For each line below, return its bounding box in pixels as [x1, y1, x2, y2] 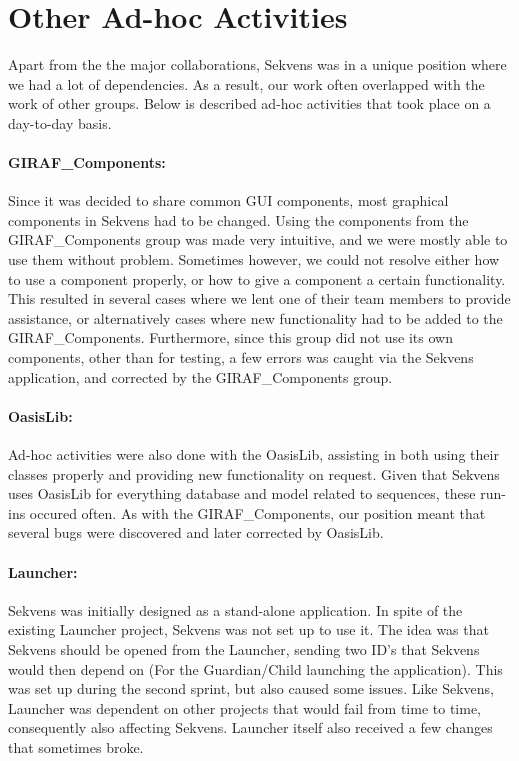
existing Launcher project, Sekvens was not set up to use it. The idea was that [8, 619, 489, 640]
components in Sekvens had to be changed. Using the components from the [8, 209, 469, 230]
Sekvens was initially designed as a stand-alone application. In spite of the [8, 599, 463, 620]
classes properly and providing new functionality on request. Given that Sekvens [8, 463, 500, 484]
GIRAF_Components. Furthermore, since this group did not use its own [8, 327, 453, 348]
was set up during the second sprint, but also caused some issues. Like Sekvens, [8, 678, 495, 699]
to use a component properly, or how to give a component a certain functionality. [8, 268, 506, 289]
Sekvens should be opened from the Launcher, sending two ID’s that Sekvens [8, 638, 480, 659]
